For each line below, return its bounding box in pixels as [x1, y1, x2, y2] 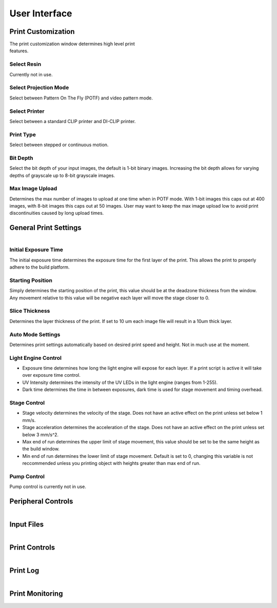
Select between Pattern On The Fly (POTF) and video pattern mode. [9, 95, 153, 101]
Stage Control [9, 399, 45, 407]
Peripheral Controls [9, 497, 73, 506]
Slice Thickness [9, 308, 50, 315]
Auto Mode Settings [9, 331, 61, 338]
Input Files [9, 520, 44, 529]
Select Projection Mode [9, 84, 69, 91]
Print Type [9, 131, 36, 138]
